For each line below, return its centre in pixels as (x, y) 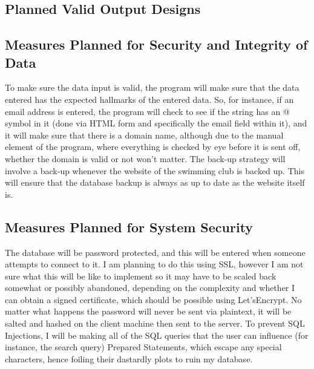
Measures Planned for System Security (129, 227)
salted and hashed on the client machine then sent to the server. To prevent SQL (155, 323)
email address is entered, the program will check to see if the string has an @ (147, 111)
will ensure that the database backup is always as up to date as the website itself (155, 182)
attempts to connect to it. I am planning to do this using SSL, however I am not (154, 264)
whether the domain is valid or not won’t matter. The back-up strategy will (145, 158)
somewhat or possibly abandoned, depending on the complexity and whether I (150, 288)
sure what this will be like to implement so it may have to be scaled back (141, 276)
